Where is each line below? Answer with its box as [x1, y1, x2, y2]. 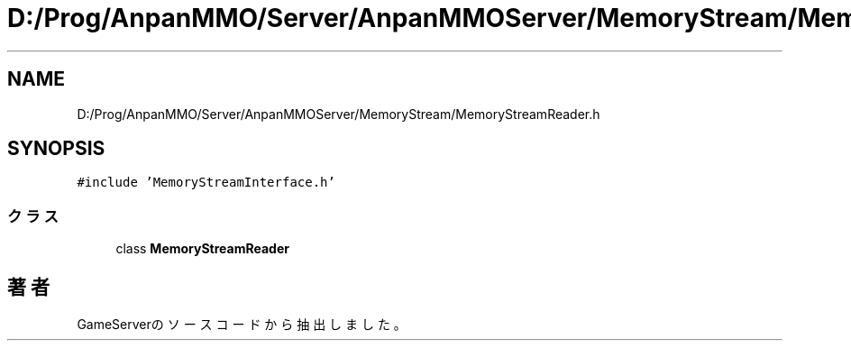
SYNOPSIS [7, 137, 105, 160]
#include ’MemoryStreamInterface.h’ [77, 175, 335, 190]
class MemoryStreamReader [115, 241, 289, 257]
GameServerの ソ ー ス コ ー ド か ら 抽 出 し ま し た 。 [77, 316, 407, 333]
